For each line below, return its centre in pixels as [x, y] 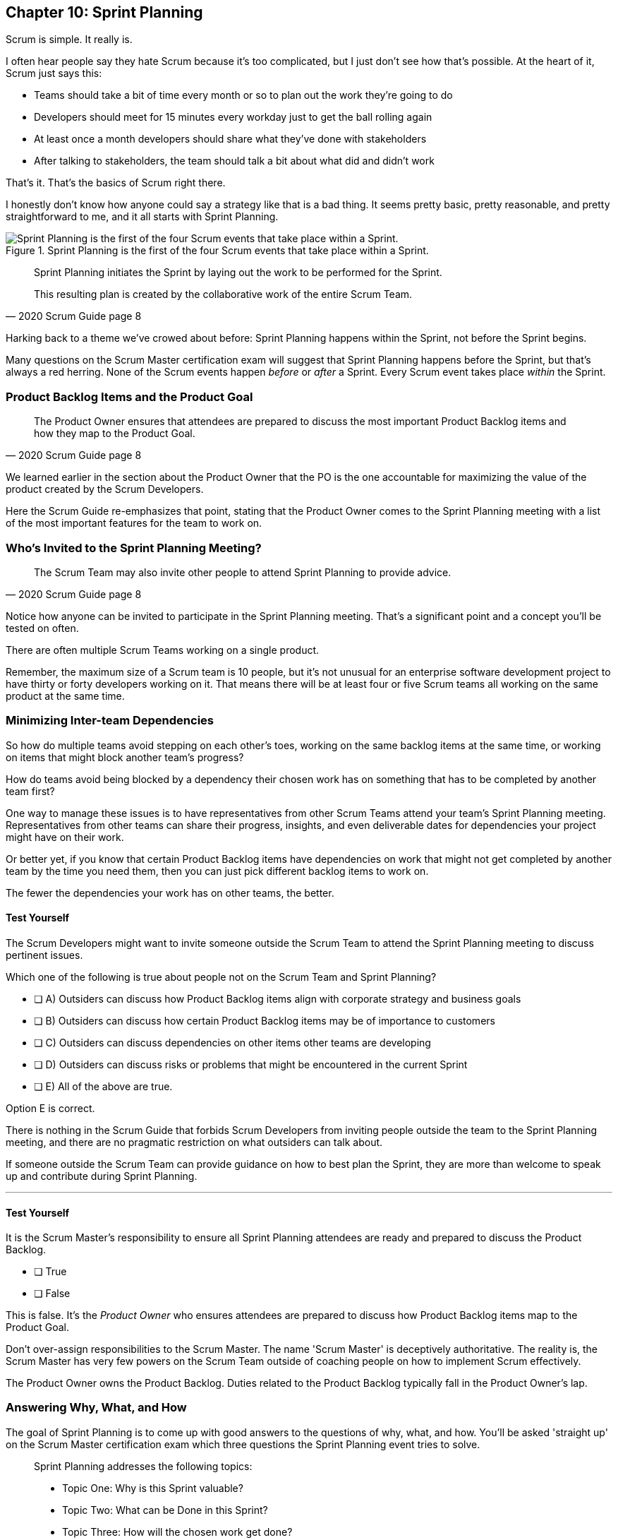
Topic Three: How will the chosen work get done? [177, 1532]
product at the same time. [65, 696]
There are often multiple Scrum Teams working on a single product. [163, 650]
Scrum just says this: [54, 73]
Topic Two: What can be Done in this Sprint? [165, 1510]
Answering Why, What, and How [96, 1408]
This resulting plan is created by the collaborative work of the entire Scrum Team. [223, 294]
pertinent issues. [44, 955]
